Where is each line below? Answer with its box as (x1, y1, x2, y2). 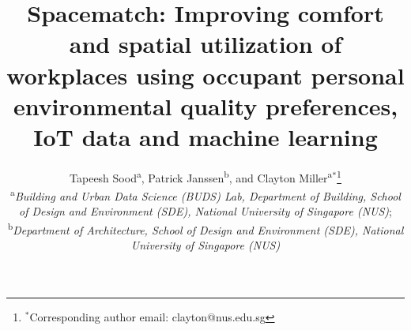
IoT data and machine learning (33, 120, 378, 152)
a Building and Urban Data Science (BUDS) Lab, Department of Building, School (10, 186, 401, 204)
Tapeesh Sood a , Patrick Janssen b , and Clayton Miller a (70, 167, 333, 186)
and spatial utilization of (69, 28, 342, 60)
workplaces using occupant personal (6, 58, 405, 91)
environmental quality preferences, (13, 89, 398, 122)
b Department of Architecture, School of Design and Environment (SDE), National (7, 219, 404, 238)
